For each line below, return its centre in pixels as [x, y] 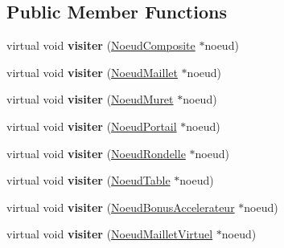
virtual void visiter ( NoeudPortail [92, 126]
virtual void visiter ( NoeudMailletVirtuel [110, 234]
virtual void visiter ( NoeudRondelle [96, 153]
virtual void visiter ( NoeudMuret [90, 99]
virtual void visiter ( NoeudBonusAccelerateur [121, 207]
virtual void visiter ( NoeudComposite [101, 45]
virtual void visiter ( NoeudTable [88, 180]
